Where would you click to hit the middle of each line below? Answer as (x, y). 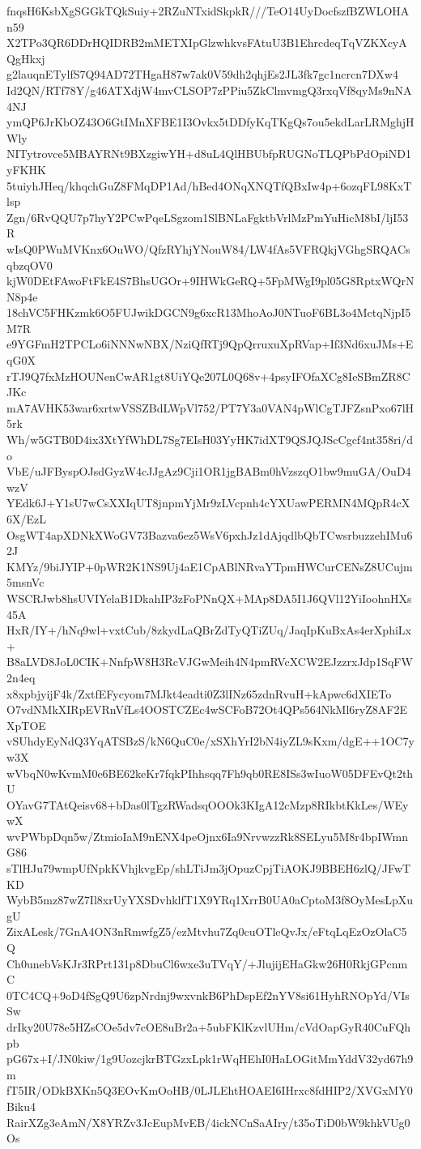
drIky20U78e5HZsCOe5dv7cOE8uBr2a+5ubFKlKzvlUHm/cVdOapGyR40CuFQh (209, 1027)
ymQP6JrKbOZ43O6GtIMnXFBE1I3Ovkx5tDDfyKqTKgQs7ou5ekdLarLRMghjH (210, 122)
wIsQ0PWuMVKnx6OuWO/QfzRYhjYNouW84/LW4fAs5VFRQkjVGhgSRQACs (208, 248)
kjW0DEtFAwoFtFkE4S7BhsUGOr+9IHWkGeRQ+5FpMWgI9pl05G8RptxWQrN (210, 281)
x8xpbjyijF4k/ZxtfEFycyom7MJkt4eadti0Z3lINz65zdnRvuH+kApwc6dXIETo (199, 693)
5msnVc (26, 582)
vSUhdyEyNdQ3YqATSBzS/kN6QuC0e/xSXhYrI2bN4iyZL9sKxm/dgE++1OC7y (210, 741)
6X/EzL (26, 519)
